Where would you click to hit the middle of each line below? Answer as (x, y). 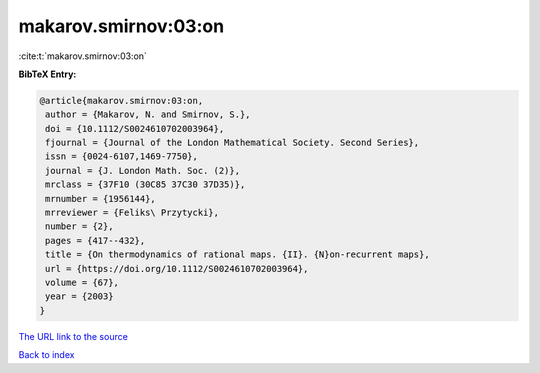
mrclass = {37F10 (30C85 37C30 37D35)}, (145, 184)
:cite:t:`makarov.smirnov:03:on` (82, 56)
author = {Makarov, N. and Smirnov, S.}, (148, 114)
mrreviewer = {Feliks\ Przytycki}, (132, 213)
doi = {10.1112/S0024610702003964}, (135, 128)
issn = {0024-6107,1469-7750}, (122, 156)
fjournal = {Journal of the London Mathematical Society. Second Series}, (232, 143)
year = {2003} (79, 296)
